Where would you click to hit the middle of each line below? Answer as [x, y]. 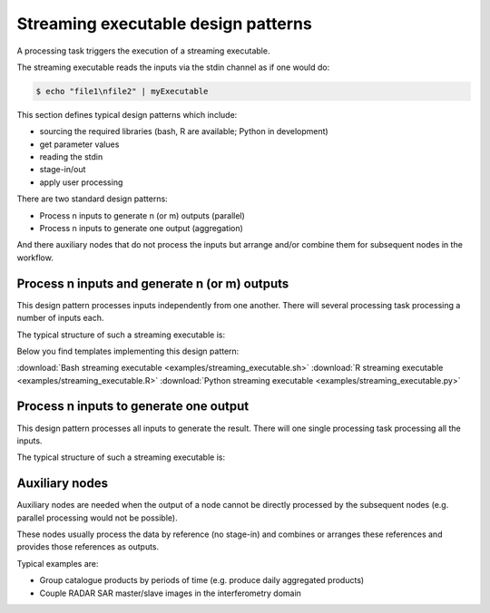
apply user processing [81, 182]
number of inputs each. [60, 318]
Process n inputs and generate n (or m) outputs [153, 283]
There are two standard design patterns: [92, 199]
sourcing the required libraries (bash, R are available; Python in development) [184, 131]
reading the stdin [71, 157]
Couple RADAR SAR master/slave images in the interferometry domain [170, 593]
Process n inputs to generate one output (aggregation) [142, 229]
